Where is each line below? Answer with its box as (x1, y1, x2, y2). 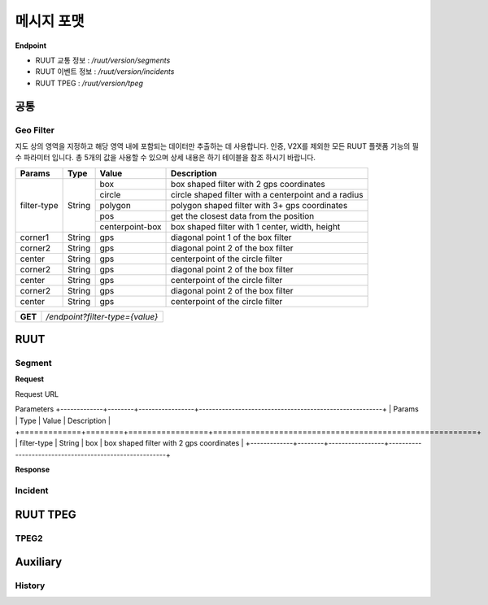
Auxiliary (15, 555, 63, 569)
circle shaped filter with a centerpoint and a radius (171, 189, 364, 200)
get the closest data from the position (171, 210, 315, 221)
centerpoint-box (99, 220, 162, 232)
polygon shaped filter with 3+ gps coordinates (171, 199, 348, 211)
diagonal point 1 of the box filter (171, 232, 292, 243)
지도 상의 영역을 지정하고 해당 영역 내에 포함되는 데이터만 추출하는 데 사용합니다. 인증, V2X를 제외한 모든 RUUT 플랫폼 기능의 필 (15, 141, 419, 150)
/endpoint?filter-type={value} (46, 311, 159, 322)
